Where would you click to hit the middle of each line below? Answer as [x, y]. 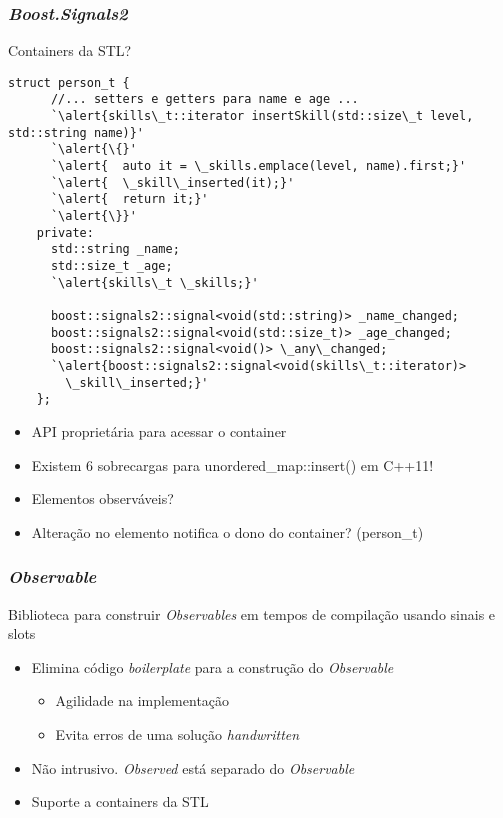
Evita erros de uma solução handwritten [177, 733]
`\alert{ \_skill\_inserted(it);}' [172, 182]
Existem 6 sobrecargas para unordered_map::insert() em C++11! [232, 464]
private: [65, 232]
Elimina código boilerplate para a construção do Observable [212, 666]
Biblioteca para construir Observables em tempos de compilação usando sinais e [252, 613]
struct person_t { [69, 82]
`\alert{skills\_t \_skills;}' [154, 282]
